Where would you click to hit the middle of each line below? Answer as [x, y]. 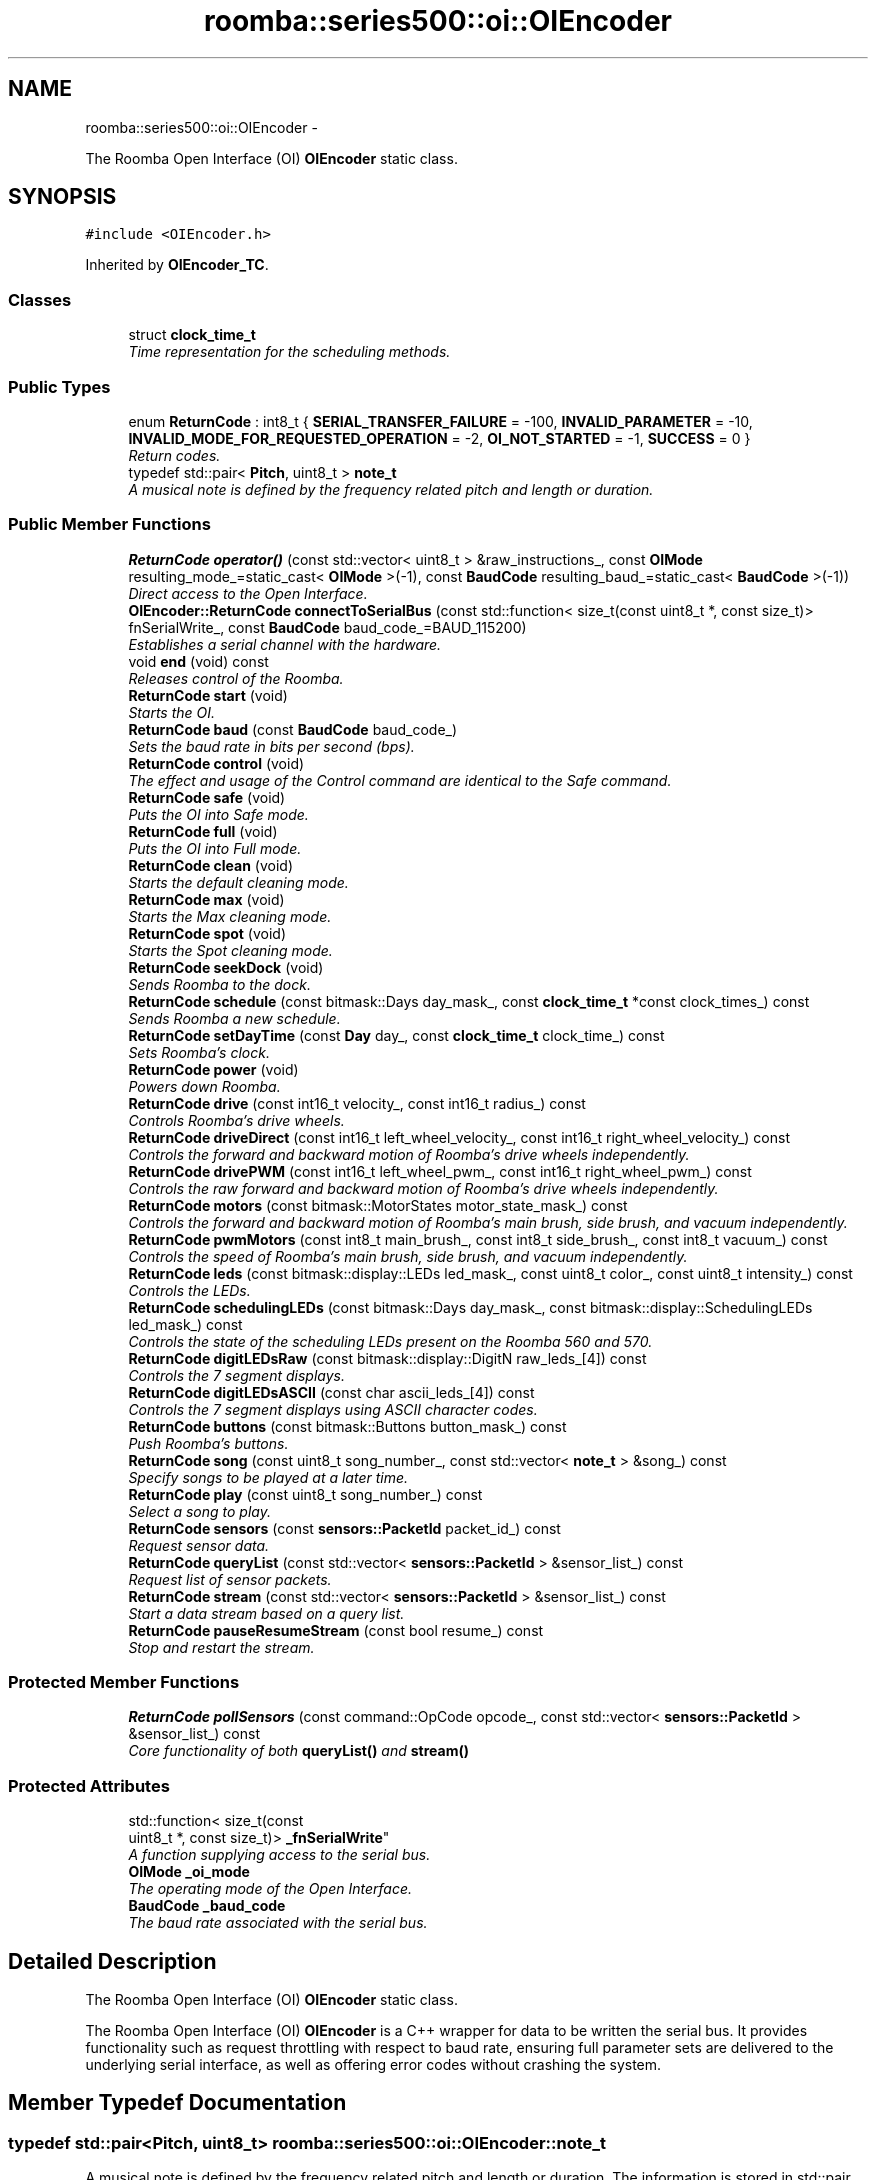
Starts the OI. [172, 712]
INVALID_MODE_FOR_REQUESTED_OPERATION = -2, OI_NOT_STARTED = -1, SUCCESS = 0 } [439, 438]
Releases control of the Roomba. [236, 678]
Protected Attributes [89, 1785]
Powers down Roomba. [204, 1086]
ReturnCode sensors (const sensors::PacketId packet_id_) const [344, 1528]
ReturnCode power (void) [213, 1069]
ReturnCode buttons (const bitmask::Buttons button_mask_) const [347, 1426]
